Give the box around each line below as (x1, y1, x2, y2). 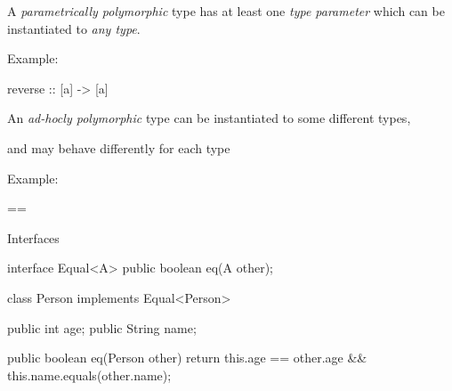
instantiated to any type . (7, 19, 141, 37)
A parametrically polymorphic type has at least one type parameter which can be (7, 2, 445, 20)
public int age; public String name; (7, 318, 197, 337)
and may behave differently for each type (7, 138, 230, 157)
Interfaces (7, 228, 60, 247)
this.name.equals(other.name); (7, 365, 172, 384)
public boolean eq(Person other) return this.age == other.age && (7, 348, 367, 367)
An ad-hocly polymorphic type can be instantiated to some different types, (7, 109, 411, 127)
